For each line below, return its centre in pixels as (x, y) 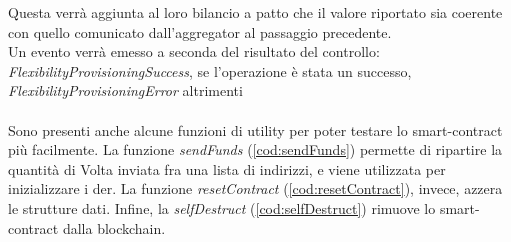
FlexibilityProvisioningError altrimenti (125, 90)
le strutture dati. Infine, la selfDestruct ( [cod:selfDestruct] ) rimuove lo (222, 207)
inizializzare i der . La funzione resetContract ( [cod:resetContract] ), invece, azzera (255, 188)
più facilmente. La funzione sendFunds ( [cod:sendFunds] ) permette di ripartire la (255, 149)
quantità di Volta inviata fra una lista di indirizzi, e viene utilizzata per (227, 168)
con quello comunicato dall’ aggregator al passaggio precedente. (200, 31)
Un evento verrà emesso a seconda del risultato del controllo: (194, 51)
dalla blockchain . (114, 227)
